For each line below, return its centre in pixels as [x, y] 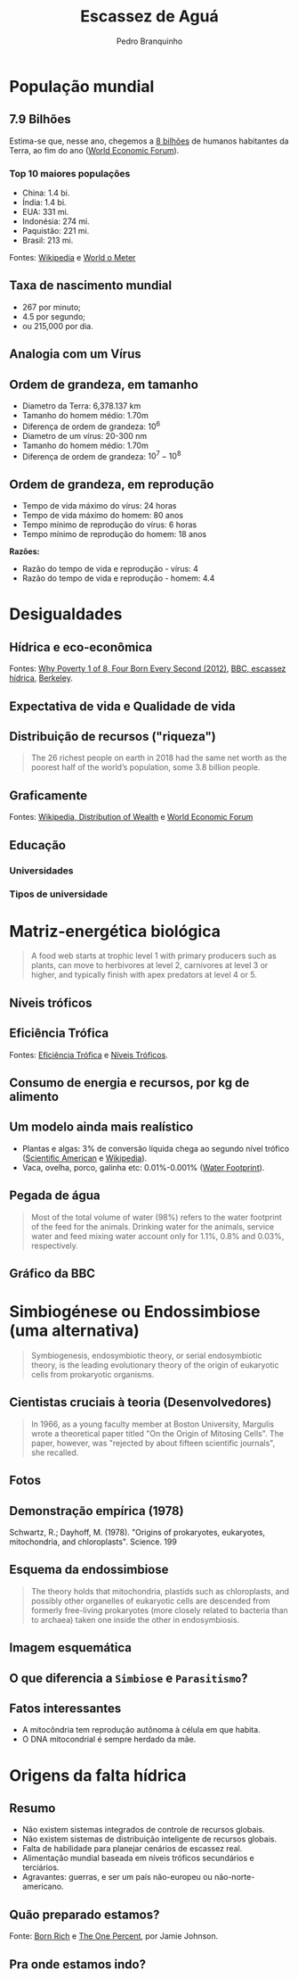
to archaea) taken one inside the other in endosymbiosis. [135, 1619]
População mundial [82, 86]
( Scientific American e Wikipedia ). [85, 1158]
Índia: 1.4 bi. [44, 203]
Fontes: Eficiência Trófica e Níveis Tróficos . [89, 1055]
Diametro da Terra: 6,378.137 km [81, 406]
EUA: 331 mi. [45, 212]
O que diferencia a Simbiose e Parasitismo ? [129, 1678]
